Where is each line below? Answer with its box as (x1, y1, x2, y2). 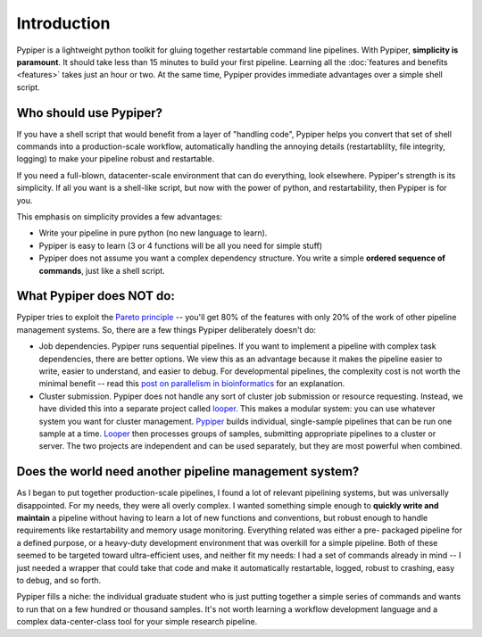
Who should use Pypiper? (16, 105, 162, 120)
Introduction (16, 13, 111, 33)
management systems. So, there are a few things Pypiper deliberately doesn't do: (16, 324, 317, 335)
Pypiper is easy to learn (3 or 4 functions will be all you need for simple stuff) (38, 240, 323, 251)
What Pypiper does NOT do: (16, 288, 176, 303)
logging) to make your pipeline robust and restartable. (16, 153, 215, 164)
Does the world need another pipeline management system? (16, 464, 360, 479)
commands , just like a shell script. (38, 265, 165, 276)
